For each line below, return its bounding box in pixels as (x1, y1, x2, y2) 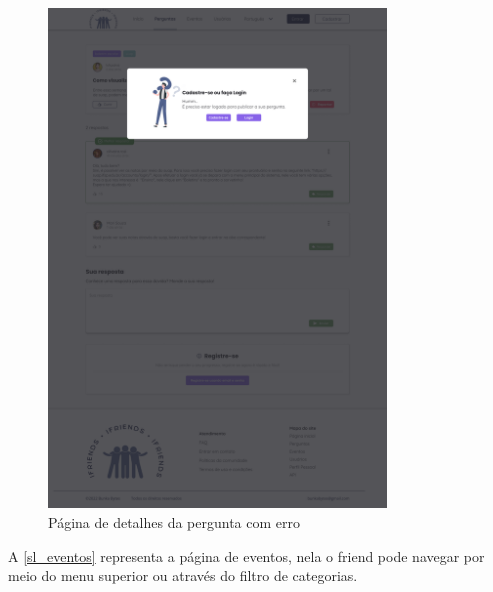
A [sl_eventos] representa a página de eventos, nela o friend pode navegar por (8, 545, 485, 566)
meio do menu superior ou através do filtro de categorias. (8, 565, 358, 586)
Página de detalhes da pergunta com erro (48, 512, 300, 533)
